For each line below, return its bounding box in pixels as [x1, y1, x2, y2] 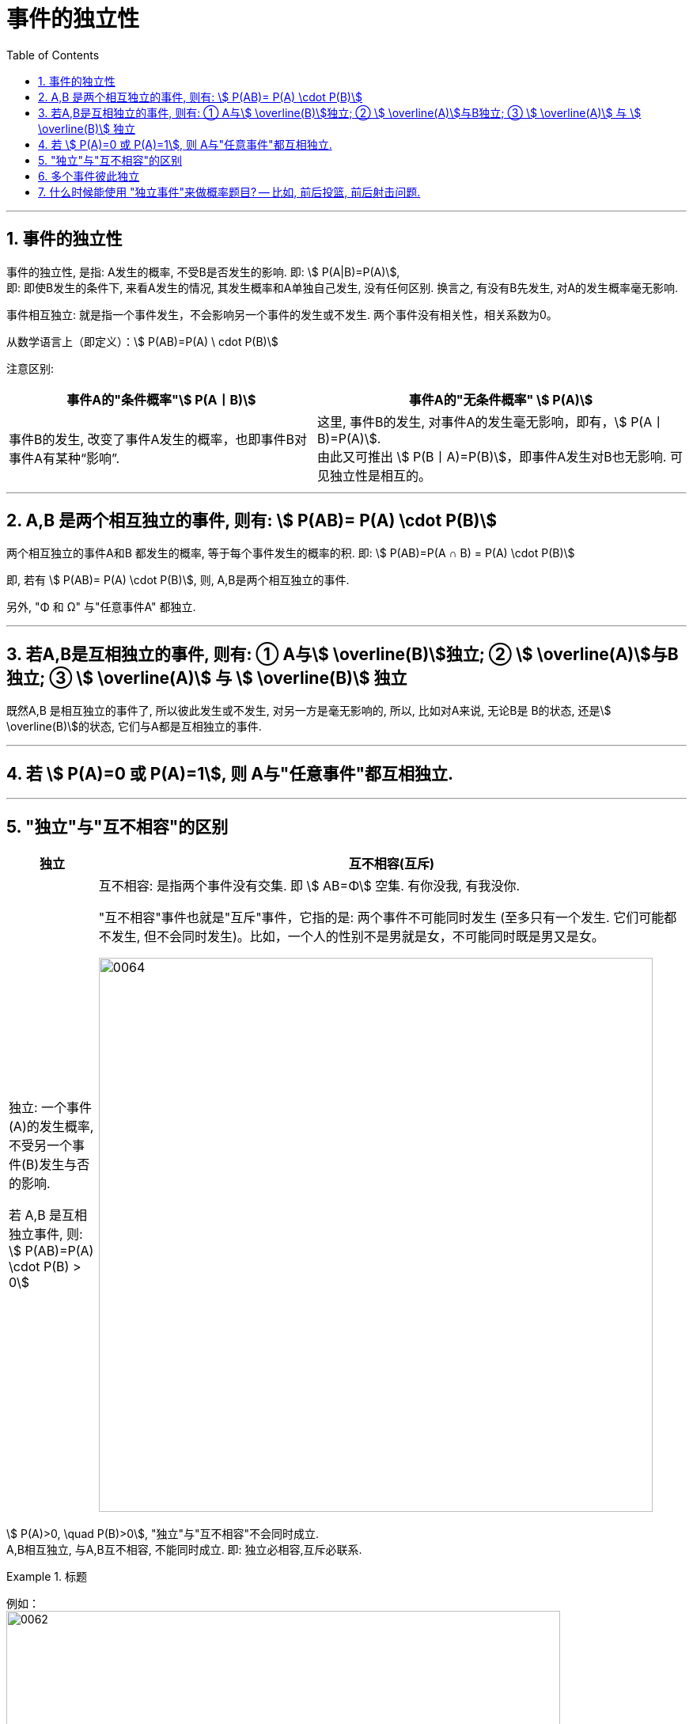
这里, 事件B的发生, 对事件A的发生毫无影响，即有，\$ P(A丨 [316, 413, 665, 430]
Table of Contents [6, 47, 100, 62]
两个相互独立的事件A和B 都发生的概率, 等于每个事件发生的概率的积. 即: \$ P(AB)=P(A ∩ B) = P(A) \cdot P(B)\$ [6, 546, 575, 560]
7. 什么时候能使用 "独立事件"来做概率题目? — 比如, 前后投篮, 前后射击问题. [38, 184, 421, 199]
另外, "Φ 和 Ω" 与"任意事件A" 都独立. [6, 600, 196, 614]
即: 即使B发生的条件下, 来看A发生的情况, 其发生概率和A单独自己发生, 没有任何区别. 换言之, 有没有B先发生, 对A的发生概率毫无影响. [6, 280, 679, 294]
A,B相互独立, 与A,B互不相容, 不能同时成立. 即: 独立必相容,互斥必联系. [6, 1542, 362, 1556]
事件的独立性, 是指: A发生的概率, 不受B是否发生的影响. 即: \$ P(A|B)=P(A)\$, [6, 264, 400, 279]
